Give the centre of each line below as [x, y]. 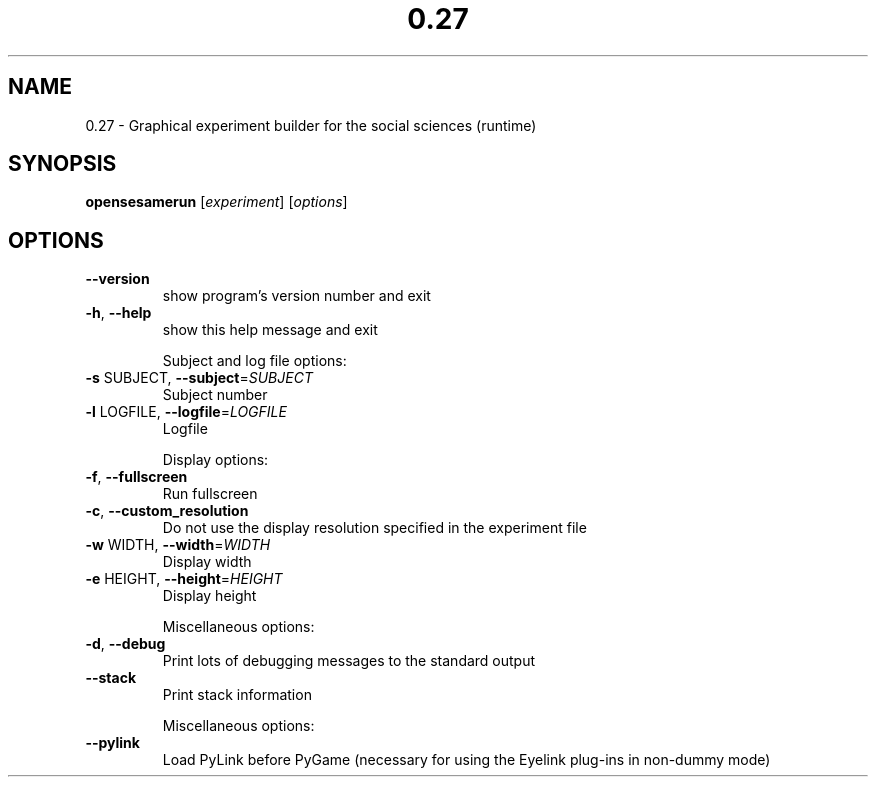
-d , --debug [125, 644]
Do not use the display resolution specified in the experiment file [374, 528]
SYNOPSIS [62, 164]
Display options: [215, 460]
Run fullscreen [210, 494]
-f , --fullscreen [136, 477]
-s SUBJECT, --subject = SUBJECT [199, 378]
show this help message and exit [270, 330]
